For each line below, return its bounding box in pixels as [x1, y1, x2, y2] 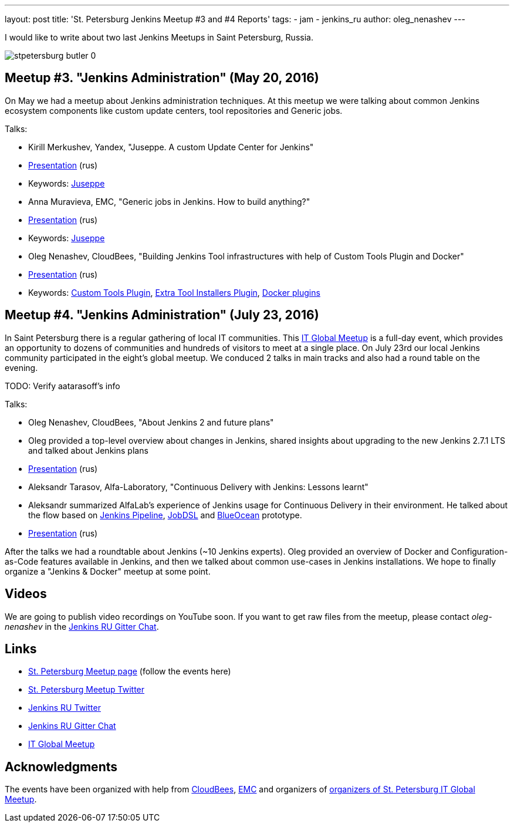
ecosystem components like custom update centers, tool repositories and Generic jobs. [5, 105, 343, 116]
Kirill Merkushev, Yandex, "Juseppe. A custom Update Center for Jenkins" [28, 141, 314, 152]
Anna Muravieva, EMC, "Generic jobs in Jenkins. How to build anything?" [28, 196, 310, 207]
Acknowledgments [5, 759, 118, 774]
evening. [5, 362, 38, 373]
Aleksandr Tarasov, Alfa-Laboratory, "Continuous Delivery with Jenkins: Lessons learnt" [28, 481, 368, 492]
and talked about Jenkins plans [28, 445, 148, 455]
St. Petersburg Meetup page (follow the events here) [28, 666, 231, 677]
